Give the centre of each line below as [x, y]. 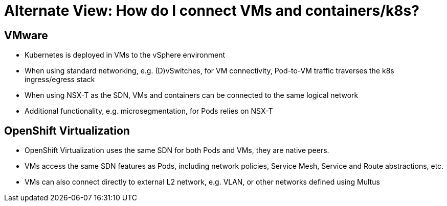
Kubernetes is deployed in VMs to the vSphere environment [125, 55]
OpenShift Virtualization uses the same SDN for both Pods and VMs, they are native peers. [177, 150]
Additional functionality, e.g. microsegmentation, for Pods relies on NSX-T [149, 111]
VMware [26, 35]
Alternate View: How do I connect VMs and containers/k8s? [212, 11]
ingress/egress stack [60, 80]
